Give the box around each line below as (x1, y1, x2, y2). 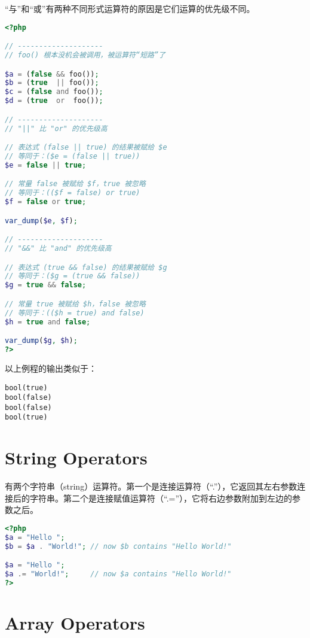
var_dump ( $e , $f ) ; (5, 216, 78, 225)
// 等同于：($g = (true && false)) (5, 272, 140, 281)
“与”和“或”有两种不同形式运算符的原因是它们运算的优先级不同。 (5, 2, 255, 14)
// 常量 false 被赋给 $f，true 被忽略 (5, 180, 146, 189)
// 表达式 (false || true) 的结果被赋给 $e (5, 143, 167, 152)
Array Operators (5, 610, 145, 635)
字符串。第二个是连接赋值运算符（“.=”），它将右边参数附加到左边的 (29, 491, 293, 504)
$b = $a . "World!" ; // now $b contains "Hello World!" (5, 542, 232, 551)
